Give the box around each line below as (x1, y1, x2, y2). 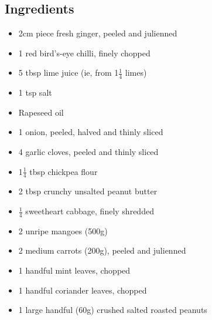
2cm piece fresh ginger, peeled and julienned (18, 27, 177, 39)
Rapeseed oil (18, 106, 64, 118)
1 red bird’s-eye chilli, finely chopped (18, 46, 151, 59)
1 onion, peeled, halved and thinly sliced (18, 126, 163, 138)
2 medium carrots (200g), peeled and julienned (18, 244, 186, 257)
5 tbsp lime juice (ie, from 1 (18, 66, 119, 79)
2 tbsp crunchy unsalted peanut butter (18, 185, 158, 197)
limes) (125, 66, 147, 79)
